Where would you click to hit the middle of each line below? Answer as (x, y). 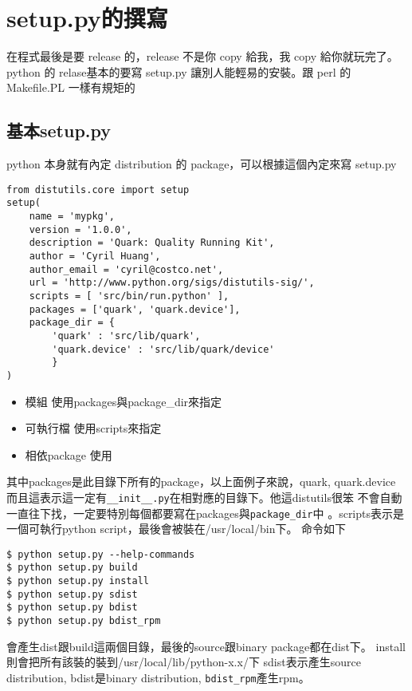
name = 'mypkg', (72, 217)
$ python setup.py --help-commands (101, 554)
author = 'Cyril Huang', (95, 256)
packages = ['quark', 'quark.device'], (135, 309)
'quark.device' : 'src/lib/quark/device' (163, 349)
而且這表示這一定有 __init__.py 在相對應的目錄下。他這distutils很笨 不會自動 (204, 497)
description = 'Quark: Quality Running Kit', (152, 243)
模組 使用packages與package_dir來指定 (124, 401)
